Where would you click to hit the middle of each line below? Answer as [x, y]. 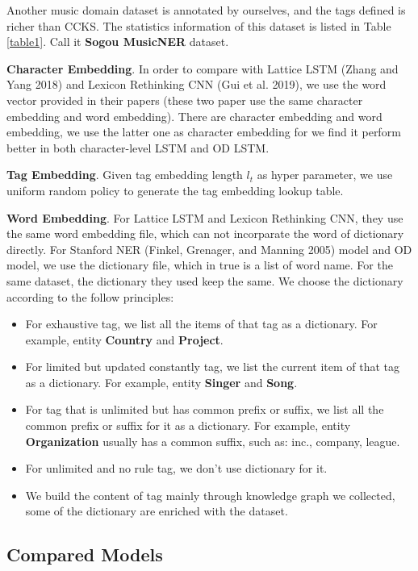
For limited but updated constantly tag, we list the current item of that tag [213, 367]
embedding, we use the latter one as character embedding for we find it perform [204, 132]
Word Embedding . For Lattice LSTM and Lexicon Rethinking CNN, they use [205, 217]
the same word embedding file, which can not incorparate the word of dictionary [205, 233]
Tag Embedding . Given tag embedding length [125, 175]
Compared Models [85, 554]
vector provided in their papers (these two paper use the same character [185, 100]
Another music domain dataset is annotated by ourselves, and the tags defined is [206, 10]
